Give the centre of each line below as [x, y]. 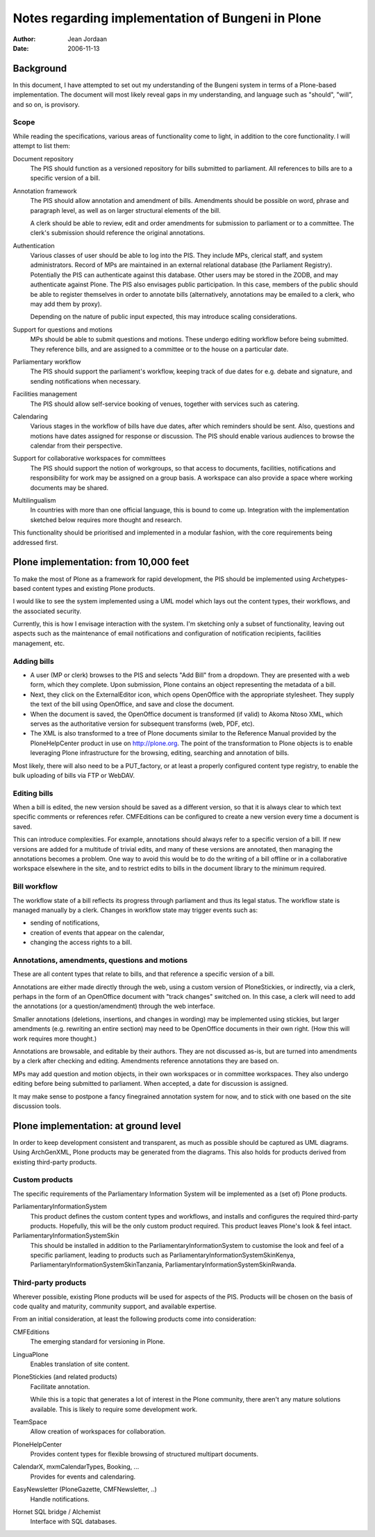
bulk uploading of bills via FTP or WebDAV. [74, 775]
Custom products [43, 1180]
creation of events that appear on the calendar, [97, 932]
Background [40, 68]
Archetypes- [330, 579]
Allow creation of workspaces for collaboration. [98, 1431]
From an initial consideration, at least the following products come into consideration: [135, 1319]
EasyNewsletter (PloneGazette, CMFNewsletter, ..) [85, 1489]
